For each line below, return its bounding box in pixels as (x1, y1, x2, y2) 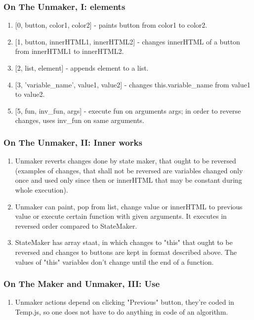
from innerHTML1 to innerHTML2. (15, 46, 124, 56)
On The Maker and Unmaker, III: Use (3, 278, 160, 290)
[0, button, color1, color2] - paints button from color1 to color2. (15, 20, 208, 30)
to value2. (15, 89, 45, 99)
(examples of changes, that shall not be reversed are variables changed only (15, 165, 243, 175)
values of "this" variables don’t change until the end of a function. (15, 256, 214, 267)
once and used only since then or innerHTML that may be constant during (15, 175, 242, 185)
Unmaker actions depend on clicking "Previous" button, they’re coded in (15, 297, 234, 307)
